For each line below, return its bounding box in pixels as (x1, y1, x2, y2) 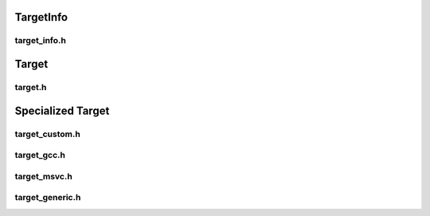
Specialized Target (14, 104, 110, 117)
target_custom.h (14, 128, 81, 139)
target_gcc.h (14, 150, 65, 161)
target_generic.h (14, 192, 81, 203)
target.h (14, 81, 47, 92)
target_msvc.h (14, 171, 73, 182)
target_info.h (14, 35, 67, 46)
